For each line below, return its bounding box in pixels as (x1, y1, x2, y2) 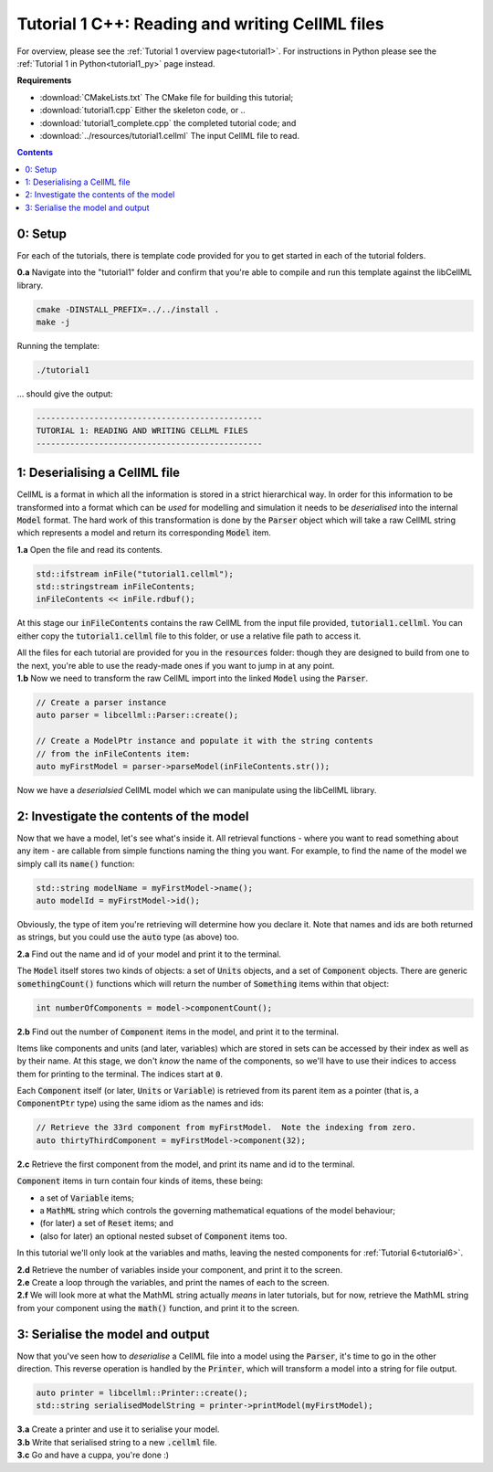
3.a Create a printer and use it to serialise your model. (16, 1424, 220, 1435)
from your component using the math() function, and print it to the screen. (16, 1302, 300, 1313)
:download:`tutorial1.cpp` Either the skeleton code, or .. (39, 105, 246, 116)
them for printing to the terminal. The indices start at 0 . (16, 1068, 224, 1079)
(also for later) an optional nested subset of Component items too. (39, 1230, 288, 1242)
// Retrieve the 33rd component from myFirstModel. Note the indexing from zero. (36, 1122, 417, 1133)
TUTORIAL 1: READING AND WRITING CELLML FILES (36, 426, 248, 436)
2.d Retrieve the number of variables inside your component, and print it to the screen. (16, 1264, 343, 1275)
